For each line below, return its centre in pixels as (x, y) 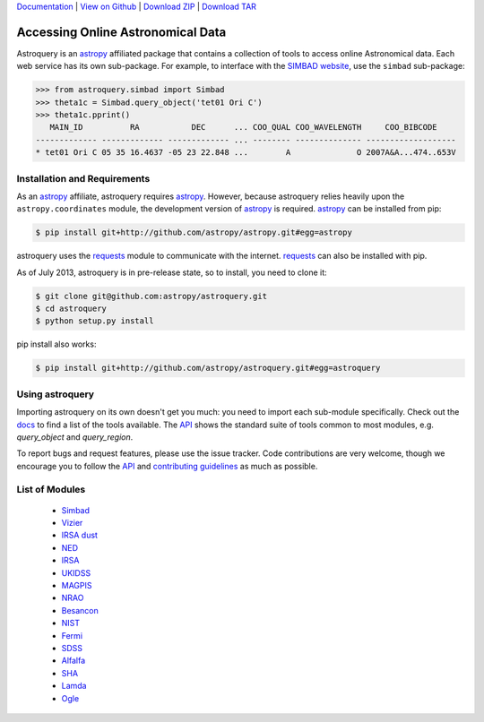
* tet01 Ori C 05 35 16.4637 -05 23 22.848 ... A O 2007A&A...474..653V (246, 153)
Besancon (80, 610)
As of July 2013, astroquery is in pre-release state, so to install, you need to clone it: (172, 272)
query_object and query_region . (75, 437)
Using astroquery (55, 394)
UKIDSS (76, 572)
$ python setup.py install (95, 321)
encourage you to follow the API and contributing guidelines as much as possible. (167, 466)
